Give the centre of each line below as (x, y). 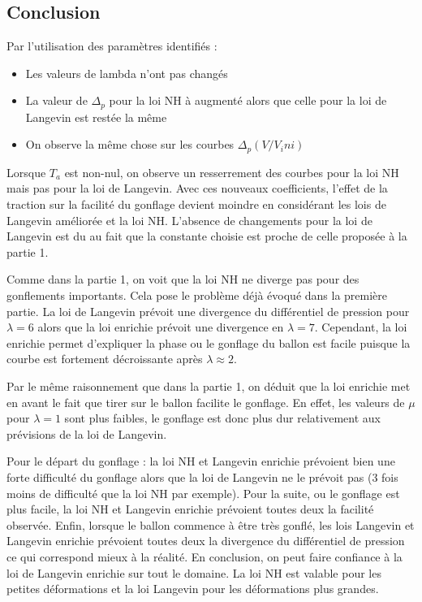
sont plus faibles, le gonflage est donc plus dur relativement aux (222, 418)
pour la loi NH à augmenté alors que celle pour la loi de (248, 100)
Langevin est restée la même (96, 117)
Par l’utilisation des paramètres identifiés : (112, 46)
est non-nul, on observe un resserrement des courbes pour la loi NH (232, 172)
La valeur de (56, 100)
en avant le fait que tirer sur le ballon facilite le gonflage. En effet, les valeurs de (206, 402)
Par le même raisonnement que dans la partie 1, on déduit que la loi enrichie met (209, 386)
